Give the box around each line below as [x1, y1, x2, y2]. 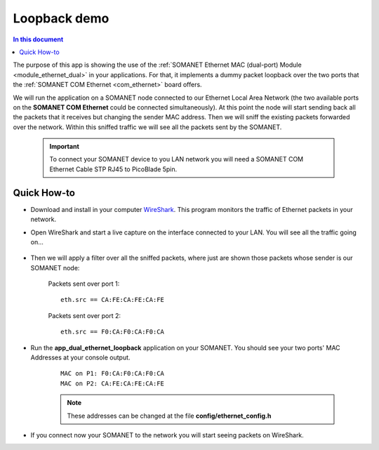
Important [49, 143, 80, 151]
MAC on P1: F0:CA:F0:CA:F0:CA [60, 369, 165, 378]
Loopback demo [13, 11, 109, 26]
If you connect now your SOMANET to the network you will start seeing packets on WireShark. [30, 431, 305, 439]
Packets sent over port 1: [48, 279, 120, 288]
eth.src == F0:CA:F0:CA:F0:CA [60, 328, 165, 336]
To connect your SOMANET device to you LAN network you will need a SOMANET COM [49, 155, 304, 164]
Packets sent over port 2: [48, 311, 121, 319]
